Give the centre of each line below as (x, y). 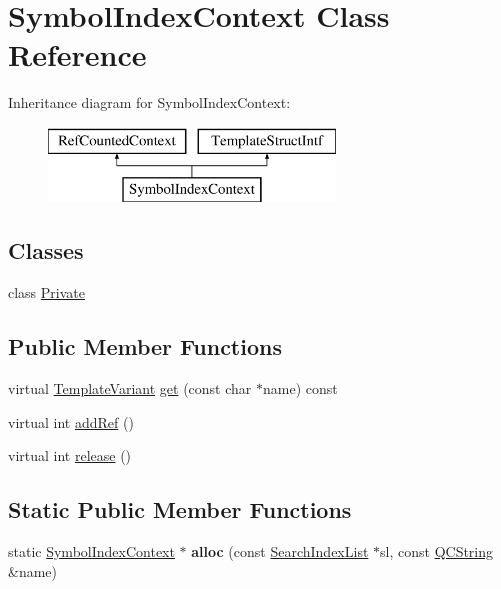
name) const (300, 388)
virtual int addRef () (71, 421)
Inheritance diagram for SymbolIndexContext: (149, 102)
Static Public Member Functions (180, 509)
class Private (46, 292)
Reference (77, 54)
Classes (46, 250)
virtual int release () (70, 455)
